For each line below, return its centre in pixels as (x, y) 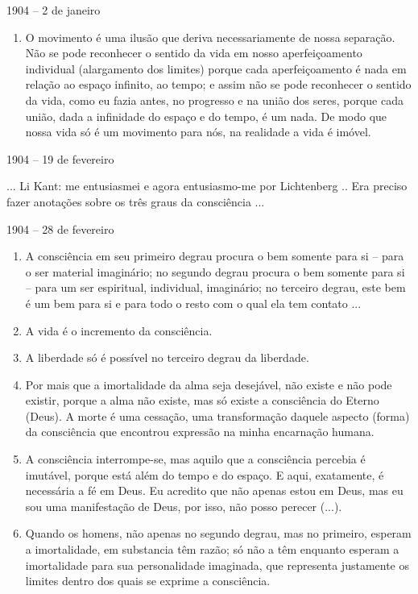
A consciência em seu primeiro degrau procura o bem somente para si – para (215, 256)
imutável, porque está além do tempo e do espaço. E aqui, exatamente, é (205, 474)
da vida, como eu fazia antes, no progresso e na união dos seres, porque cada (214, 100)
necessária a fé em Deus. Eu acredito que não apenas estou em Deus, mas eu (214, 490)
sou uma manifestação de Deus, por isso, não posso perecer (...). (184, 506)
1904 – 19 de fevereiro (60, 158)
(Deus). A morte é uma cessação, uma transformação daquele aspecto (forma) (217, 415)
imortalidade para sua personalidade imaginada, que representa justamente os (217, 565)
